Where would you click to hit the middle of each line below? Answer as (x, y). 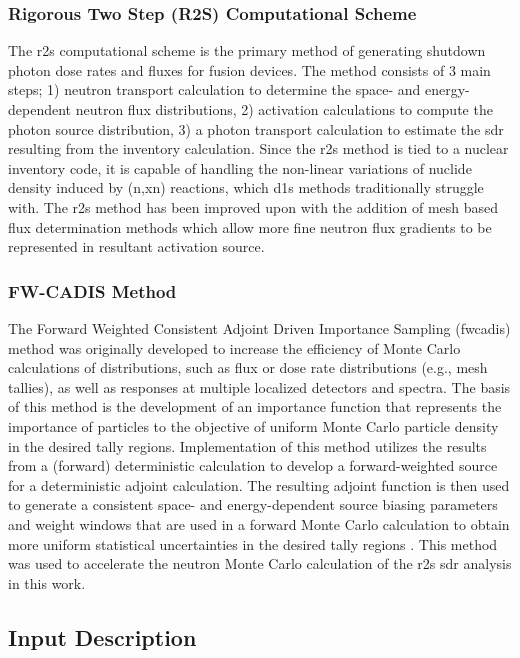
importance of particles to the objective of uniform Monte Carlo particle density (253, 425)
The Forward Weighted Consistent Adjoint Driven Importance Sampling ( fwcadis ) (259, 327)
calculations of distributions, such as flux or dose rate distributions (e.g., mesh (248, 367)
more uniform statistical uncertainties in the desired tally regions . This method (253, 543)
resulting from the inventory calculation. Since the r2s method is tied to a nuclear (258, 148)
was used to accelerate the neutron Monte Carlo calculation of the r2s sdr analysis (260, 563)
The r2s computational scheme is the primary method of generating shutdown (247, 50)
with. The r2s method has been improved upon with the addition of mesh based (253, 206)
